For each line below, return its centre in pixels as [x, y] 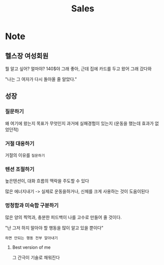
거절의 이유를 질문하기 [25, 155]
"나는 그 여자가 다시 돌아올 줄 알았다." [41, 79]
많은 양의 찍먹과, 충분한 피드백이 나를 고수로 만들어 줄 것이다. [64, 217]
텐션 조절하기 [20, 169]
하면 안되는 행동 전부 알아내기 [32, 238]
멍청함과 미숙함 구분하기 [32, 206]
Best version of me [31, 247]
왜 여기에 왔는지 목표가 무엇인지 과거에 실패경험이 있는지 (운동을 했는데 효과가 [80, 123]
